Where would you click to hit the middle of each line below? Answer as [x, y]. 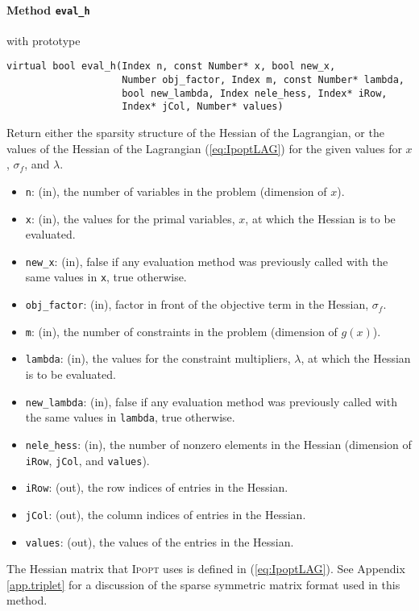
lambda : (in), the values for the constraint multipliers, [158, 358]
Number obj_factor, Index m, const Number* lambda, [263, 80]
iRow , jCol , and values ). [87, 460]
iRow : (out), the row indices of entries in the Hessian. [157, 487]
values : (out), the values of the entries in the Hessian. [160, 541]
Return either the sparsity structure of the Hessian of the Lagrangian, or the [195, 133]
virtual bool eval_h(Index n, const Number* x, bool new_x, [171, 67]
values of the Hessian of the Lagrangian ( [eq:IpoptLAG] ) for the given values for [204, 148]
